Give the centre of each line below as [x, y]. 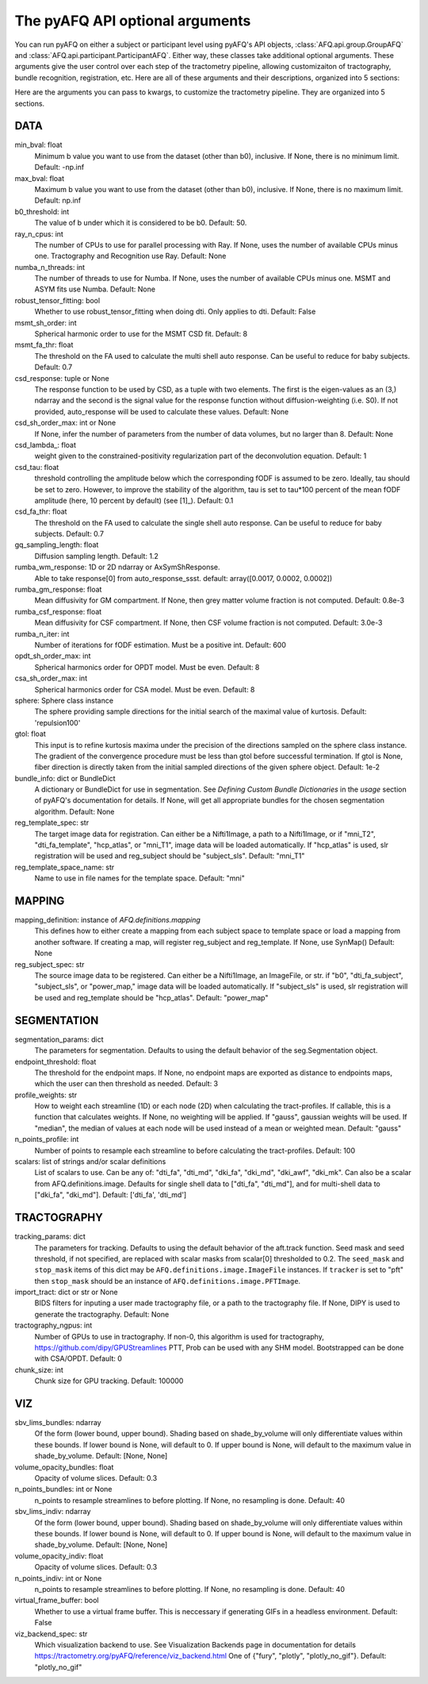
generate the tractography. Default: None [102, 1314]
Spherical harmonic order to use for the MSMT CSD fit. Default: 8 [141, 334]
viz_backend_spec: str [51, 1634]
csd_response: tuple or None [62, 378]
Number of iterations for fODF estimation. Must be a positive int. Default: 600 [160, 645]
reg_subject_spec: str [50, 964]
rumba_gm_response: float [58, 590]
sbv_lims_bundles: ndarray [58, 1423]
